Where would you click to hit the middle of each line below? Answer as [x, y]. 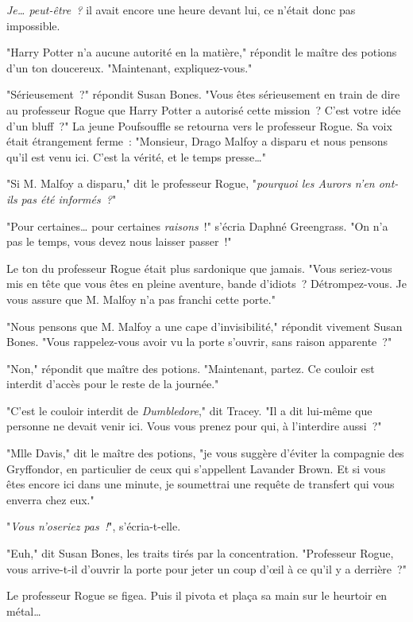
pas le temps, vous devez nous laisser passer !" [119, 241]
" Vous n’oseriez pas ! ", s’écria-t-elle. [94, 526]
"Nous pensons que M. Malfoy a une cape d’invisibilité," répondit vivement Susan [205, 326]
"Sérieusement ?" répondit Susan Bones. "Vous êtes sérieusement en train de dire [203, 94]
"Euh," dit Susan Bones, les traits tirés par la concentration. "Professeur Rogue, [200, 553]
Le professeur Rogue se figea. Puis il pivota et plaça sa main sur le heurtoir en [197, 595]
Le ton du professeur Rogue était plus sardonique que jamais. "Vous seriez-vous [199, 268]
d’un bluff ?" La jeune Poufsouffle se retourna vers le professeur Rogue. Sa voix [199, 125]
